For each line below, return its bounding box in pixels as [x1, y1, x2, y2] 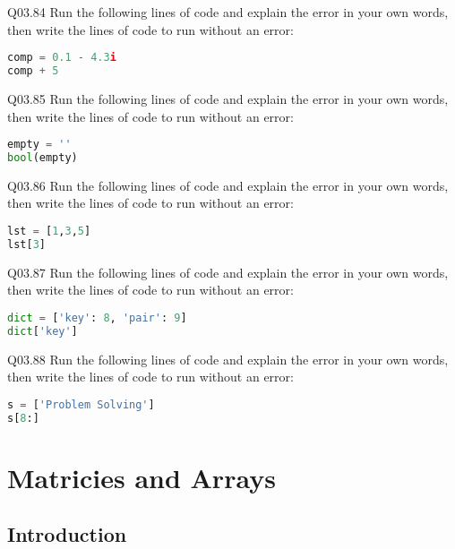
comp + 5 [7, 64, 59, 78]
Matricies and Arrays [7, 459, 276, 495]
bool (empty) [7, 151, 78, 164]
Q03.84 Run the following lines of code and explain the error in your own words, [7, 3, 449, 21]
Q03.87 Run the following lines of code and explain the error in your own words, [7, 262, 449, 281]
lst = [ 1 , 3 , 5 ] [7, 225, 91, 238]
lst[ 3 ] [7, 237, 46, 251]
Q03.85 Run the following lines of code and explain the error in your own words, [7, 89, 449, 107]
